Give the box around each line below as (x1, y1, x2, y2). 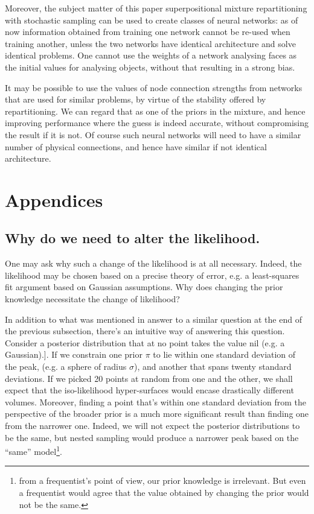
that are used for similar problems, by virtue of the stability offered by (5, 93, 266, 106)
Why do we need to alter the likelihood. (5, 229, 260, 247)
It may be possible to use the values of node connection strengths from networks (5, 81, 303, 94)
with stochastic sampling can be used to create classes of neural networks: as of (5, 13, 298, 26)
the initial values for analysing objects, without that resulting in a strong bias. (5, 60, 295, 73)
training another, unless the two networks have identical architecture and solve (5, 37, 296, 49)
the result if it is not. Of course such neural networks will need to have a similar (5, 128, 301, 141)
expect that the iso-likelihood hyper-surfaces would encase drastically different (5, 384, 294, 396)
